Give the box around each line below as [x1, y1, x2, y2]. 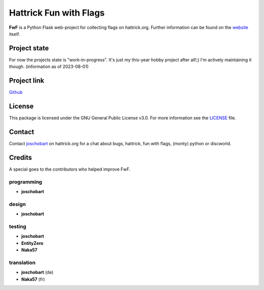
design [9, 201, 26, 207]
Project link [9, 76, 44, 85]
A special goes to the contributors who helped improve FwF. [9, 166, 131, 172]
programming [9, 178, 43, 185]
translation [9, 259, 36, 266]
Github [9, 89, 23, 95]
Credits [9, 153, 32, 161]
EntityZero [21, 240, 44, 246]
